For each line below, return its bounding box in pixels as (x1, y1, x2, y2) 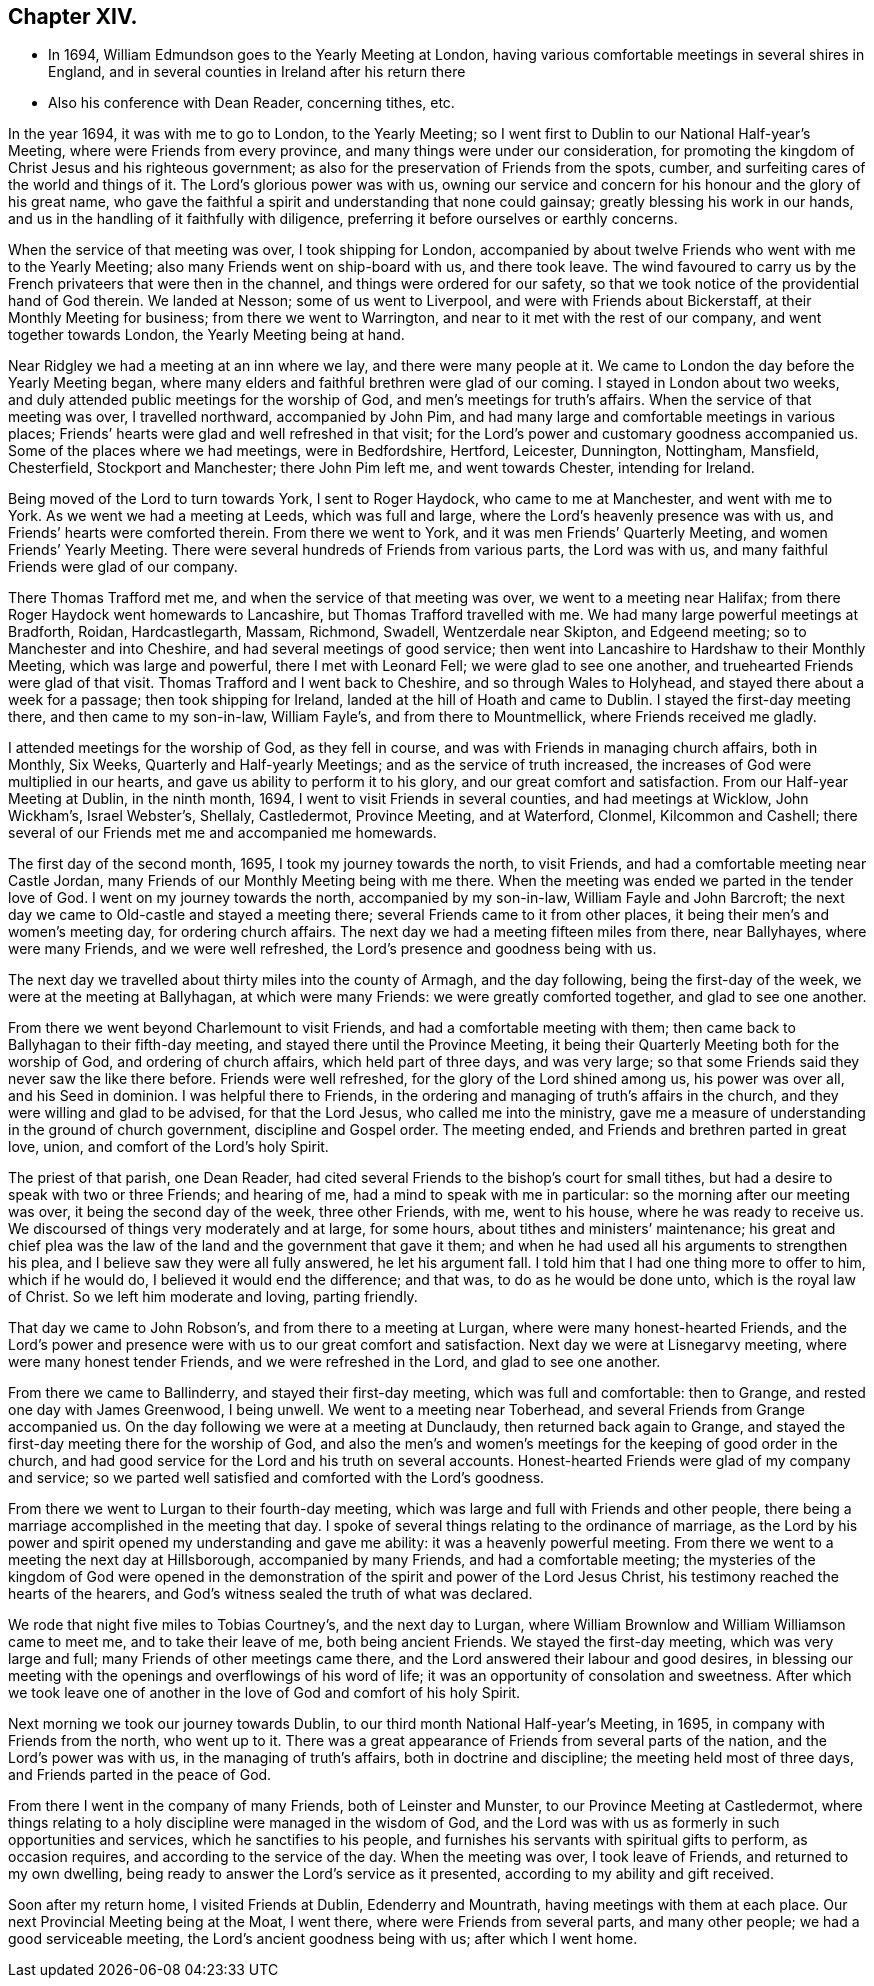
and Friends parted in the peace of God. (8, 1766, 272, 1784)
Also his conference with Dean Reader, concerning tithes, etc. (48, 94, 455, 112)
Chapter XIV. (8, 4, 138, 29)
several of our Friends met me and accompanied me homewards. (8, 824, 437, 842)
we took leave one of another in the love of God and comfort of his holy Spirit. (8, 1684, 521, 1702)
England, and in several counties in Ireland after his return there (48, 63, 466, 81)
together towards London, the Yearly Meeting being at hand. (8, 326, 405, 344)
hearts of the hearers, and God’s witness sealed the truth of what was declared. (8, 1585, 533, 1603)
